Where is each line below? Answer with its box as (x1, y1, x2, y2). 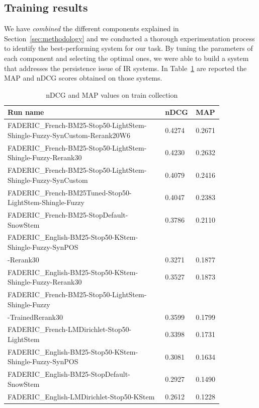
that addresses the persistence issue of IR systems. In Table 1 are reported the (4, 62, 247, 73)
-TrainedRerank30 (8, 311, 63, 322)
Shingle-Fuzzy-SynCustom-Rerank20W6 (8, 129, 130, 140)
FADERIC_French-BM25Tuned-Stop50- (8, 187, 132, 197)
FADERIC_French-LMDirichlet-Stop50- (8, 324, 132, 334)
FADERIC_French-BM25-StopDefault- (8, 209, 128, 220)
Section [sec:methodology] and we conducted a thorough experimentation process (4, 33, 255, 43)
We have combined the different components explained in (4, 23, 179, 34)
